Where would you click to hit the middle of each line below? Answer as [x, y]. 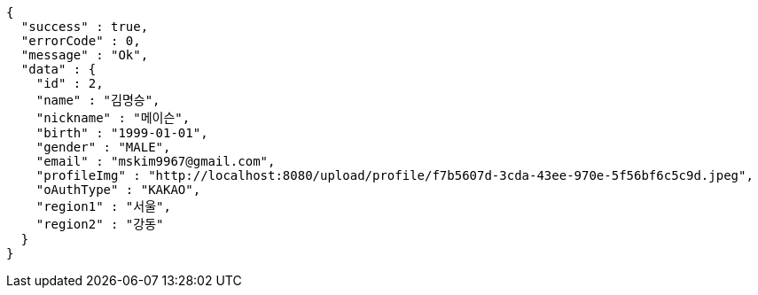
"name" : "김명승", [98, 100]
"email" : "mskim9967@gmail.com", [156, 161]
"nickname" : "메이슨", [113, 118]
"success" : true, [85, 27]
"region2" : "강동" [100, 224]
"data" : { [59, 69]
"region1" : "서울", [103, 206]
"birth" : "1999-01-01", [122, 133]
